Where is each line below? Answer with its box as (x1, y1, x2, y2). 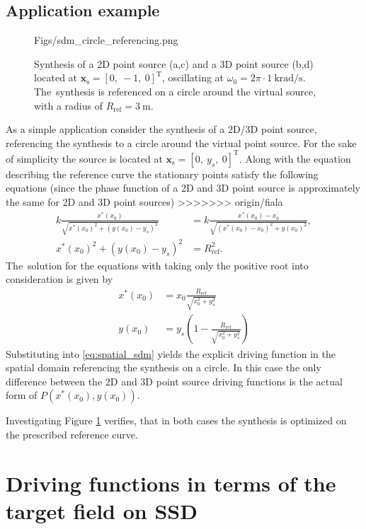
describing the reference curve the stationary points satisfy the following (6, 166, 319, 181)
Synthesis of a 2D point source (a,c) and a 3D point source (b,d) (34, 56, 314, 71)
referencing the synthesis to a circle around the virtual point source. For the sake (6, 135, 357, 150)
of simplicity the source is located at (6, 151, 163, 165)
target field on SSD (6, 496, 198, 525)
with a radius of (34, 98, 103, 112)
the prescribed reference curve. (6, 426, 138, 441)
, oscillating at (161, 70, 224, 85)
